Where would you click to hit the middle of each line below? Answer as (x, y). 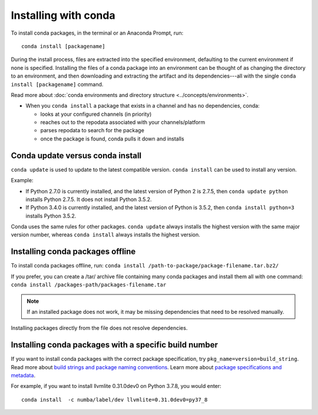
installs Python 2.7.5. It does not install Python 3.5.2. (89, 199)
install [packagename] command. (57, 84)
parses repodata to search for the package (92, 130)
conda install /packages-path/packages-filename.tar (89, 285)
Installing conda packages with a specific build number (114, 345)
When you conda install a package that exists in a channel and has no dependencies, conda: (143, 106)
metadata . (23, 376)
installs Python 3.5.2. (51, 216)
